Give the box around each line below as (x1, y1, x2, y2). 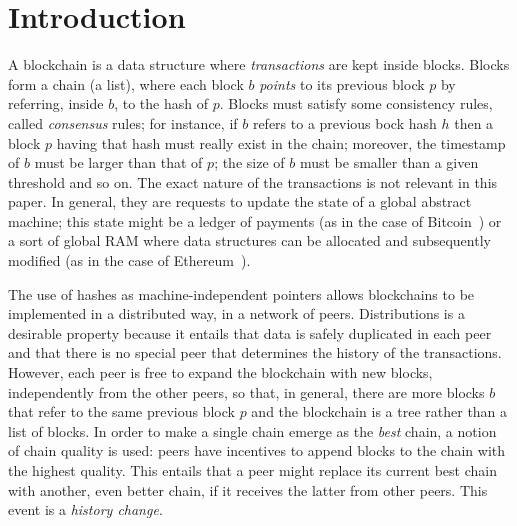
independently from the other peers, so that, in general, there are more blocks (8, 381, 485, 402)
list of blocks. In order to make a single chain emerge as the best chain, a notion (8, 420, 497, 441)
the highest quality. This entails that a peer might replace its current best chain (8, 460, 497, 480)
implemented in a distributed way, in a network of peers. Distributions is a (8, 303, 465, 324)
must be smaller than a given (299, 152, 479, 173)
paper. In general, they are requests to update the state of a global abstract (8, 191, 472, 212)
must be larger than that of (34, 152, 203, 173)
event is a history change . (8, 499, 163, 520)
